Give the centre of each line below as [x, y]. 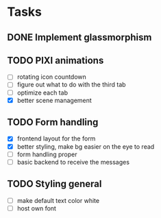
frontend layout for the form [56, 138]
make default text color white [58, 200]
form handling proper [47, 154]
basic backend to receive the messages [73, 162]
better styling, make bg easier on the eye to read [86, 146]
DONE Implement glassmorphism [79, 37]
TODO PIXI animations [55, 60]
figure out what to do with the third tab [71, 85]
